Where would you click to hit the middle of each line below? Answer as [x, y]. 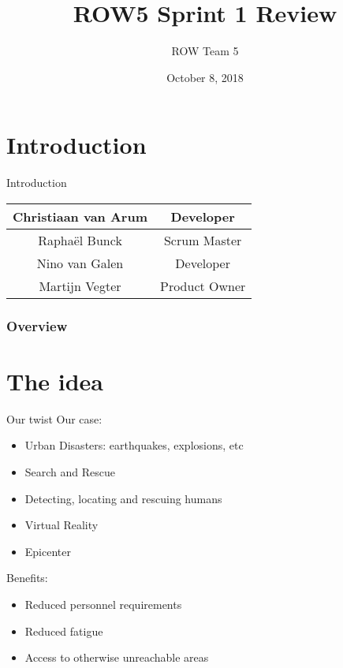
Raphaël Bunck [80, 240]
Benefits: [27, 578]
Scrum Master [203, 240]
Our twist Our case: [54, 418]
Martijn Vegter [80, 285]
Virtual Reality [62, 525]
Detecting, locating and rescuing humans [123, 498]
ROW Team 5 [205, 51]
